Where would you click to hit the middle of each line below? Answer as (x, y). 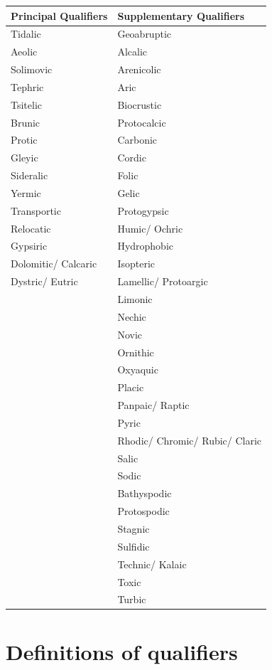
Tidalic (26, 34)
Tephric (27, 86)
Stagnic (134, 528)
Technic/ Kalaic (152, 564)
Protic (24, 140)
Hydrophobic (146, 246)
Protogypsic (143, 210)
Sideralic (29, 175)
